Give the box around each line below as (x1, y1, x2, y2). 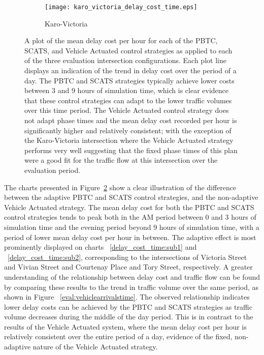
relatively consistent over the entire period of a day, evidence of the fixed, (4, 331, 233, 342)
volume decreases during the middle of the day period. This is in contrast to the (4, 311, 253, 322)
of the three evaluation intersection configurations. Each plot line (24, 55, 226, 66)
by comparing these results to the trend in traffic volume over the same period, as (4, 281, 259, 292)
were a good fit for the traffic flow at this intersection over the (24, 155, 218, 165)
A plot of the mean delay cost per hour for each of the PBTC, (24, 35, 218, 46)
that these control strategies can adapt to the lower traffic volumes (24, 95, 232, 105)
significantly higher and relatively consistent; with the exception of (24, 125, 232, 135)
